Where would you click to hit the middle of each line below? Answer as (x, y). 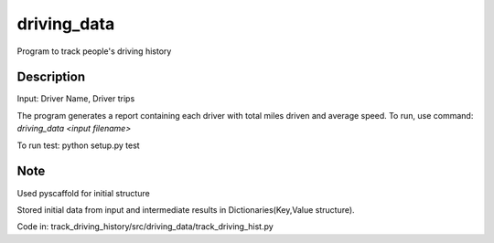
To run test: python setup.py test (79, 145)
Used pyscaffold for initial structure (83, 193)
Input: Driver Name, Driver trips (76, 99)
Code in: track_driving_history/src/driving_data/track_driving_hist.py (145, 227)
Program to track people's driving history (94, 51)
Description (51, 77)
